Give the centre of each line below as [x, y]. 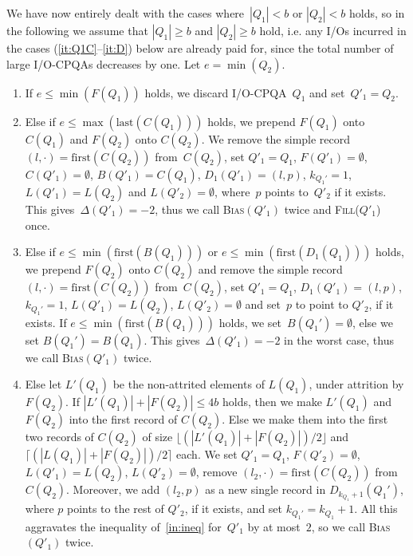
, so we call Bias [351, 526]
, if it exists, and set [234, 509]
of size [157, 437]
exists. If [46, 322]
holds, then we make [272, 402]
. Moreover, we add [113, 489]
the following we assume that [77, 30]
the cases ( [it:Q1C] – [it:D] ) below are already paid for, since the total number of [200, 48]
